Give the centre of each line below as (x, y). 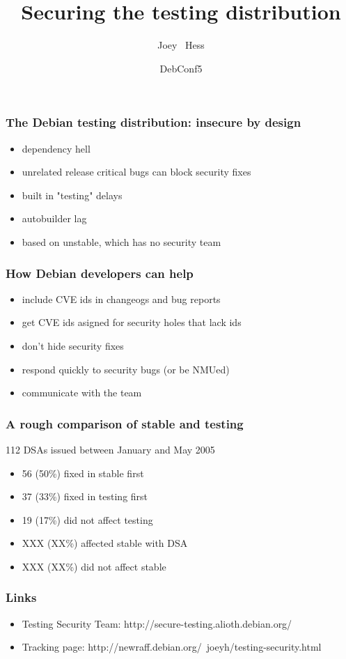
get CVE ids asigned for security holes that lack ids (132, 322)
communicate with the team (82, 393)
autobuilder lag (54, 218)
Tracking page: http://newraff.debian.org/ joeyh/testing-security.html (172, 647)
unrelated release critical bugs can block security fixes (136, 172)
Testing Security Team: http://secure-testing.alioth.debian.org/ (157, 623)
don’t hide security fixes (73, 345)
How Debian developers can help (100, 273)
